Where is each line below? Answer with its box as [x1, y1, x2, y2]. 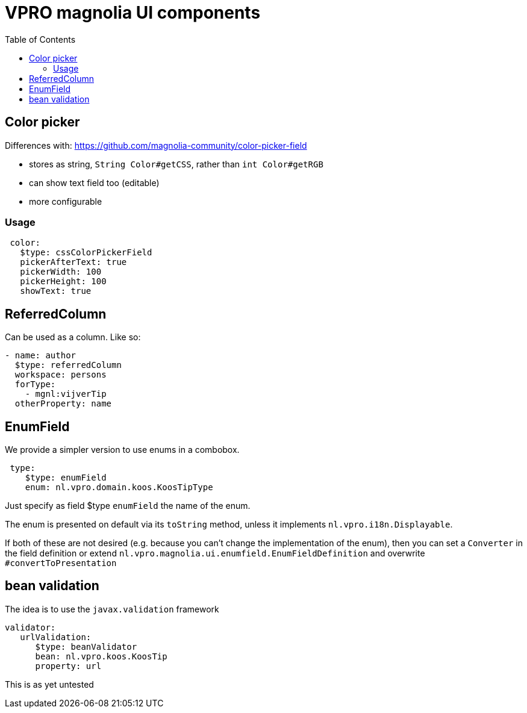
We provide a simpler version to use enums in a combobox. [5, 444, 240, 455]
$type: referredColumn [14, 360, 122, 370]
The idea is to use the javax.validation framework [5, 603, 219, 614]
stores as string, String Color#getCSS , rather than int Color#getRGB [29, 158, 323, 169]
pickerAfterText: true [20, 257, 127, 267]
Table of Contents [5, 34, 76, 45]
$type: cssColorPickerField [20, 248, 152, 258]
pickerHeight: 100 [20, 276, 107, 287]
